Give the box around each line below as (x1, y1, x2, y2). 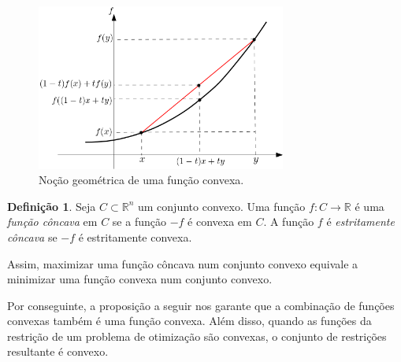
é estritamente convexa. (78, 228, 192, 245)
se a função (112, 213, 166, 230)
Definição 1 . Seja (7, 198, 96, 214)
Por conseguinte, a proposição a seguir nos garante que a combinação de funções (7, 297, 395, 313)
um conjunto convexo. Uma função (137, 198, 306, 214)
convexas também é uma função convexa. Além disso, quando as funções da (7, 312, 372, 329)
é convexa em (188, 213, 252, 230)
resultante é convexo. (7, 343, 109, 360)
